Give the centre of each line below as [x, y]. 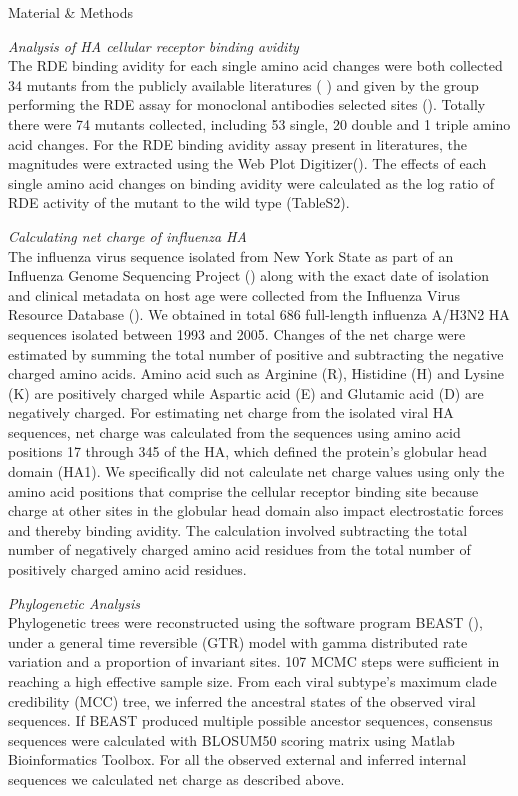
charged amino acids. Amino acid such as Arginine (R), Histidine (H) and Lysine [256, 373]
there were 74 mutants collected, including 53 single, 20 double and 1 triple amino [259, 123]
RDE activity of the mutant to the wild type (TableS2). [179, 202]
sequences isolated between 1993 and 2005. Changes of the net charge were [237, 333]
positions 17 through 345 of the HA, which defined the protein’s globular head [248, 451]
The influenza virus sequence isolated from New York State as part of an [231, 255]
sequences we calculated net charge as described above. [176, 778]
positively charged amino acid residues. [127, 569]
